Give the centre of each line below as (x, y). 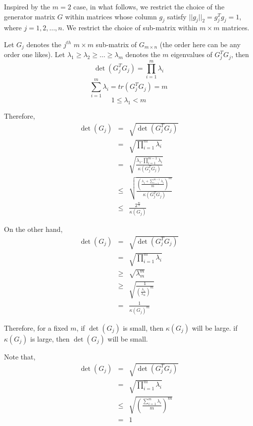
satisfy (177, 16)
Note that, (20, 356)
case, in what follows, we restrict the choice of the (149, 6)
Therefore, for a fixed (36, 327)
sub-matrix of (116, 44)
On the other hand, (33, 229)
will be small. (128, 338)
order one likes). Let (35, 54)
